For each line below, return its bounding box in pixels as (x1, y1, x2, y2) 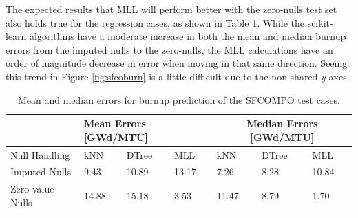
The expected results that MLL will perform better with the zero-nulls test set (6, 2, 337, 16)
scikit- (307, 15, 333, 30)
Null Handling (10, 147, 70, 162)
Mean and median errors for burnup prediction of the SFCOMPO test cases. (17, 92, 341, 107)
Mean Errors (83, 116, 146, 131)
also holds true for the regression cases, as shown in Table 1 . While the (6, 15, 304, 30)
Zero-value (10, 182, 54, 196)
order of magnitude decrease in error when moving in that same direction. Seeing (6, 56, 348, 70)
